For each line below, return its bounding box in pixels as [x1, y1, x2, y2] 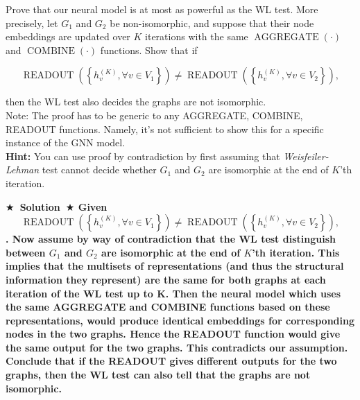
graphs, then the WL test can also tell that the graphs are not [6, 367, 311, 382]
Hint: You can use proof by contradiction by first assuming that [6, 148, 280, 163]
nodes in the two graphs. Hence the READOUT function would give [6, 327, 341, 341]
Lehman [6, 162, 40, 177]
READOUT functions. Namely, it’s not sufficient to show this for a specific [6, 121, 324, 136]
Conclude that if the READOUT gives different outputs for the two [6, 354, 337, 368]
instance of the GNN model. [6, 135, 126, 150]
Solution [19, 199, 60, 214]
